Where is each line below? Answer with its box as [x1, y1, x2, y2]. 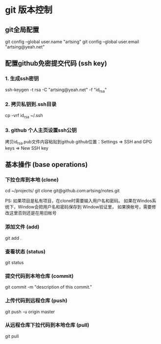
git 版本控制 [5, 4, 53, 16]
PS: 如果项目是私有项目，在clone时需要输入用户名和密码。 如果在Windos [5, 198, 152, 204]
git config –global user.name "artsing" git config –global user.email [5, 39, 139, 45]
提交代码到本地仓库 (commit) [5, 273, 74, 279]
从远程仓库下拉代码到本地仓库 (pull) [5, 321, 90, 328]
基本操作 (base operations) [5, 161, 88, 169]
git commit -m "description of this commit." [5, 284, 92, 290]
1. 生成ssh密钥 [5, 75, 39, 82]
